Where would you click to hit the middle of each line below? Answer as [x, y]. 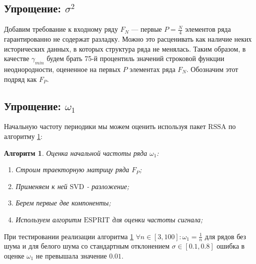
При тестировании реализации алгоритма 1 [69, 236]
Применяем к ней [42, 186]
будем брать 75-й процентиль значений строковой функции [135, 58]
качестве [17, 58]
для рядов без [225, 236]
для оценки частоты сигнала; [157, 219]
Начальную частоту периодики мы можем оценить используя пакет [105, 126]
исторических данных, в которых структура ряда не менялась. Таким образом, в [125, 48]
